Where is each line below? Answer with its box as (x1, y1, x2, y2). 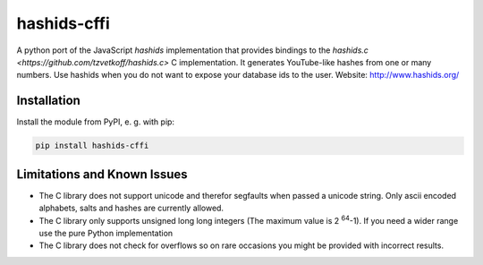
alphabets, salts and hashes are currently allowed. (38, 202, 224, 214)
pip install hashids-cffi (35, 141, 149, 151)
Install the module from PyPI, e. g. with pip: (16, 116, 174, 127)
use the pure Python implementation (38, 227, 174, 238)
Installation (16, 93, 80, 108)
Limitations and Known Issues (16, 167, 188, 182)
